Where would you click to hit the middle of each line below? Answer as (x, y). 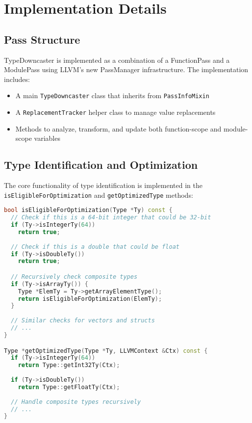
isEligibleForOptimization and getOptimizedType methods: (99, 195)
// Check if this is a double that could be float (95, 247)
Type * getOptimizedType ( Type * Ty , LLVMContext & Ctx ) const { (106, 351)
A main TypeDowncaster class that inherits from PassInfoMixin (112, 95)
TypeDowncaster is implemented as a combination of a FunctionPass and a (117, 60)
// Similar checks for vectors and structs (83, 321)
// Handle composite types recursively (76, 402)
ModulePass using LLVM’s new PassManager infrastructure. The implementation (126, 69)
